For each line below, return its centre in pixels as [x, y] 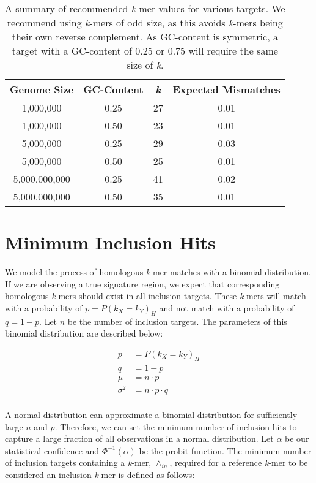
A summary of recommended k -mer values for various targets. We [145, 8]
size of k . [145, 65]
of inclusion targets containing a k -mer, [78, 462]
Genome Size [42, 89]
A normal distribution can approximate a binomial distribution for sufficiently [151, 414]
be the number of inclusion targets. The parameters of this [177, 321]
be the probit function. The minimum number [225, 450]
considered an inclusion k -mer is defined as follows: [100, 474]
